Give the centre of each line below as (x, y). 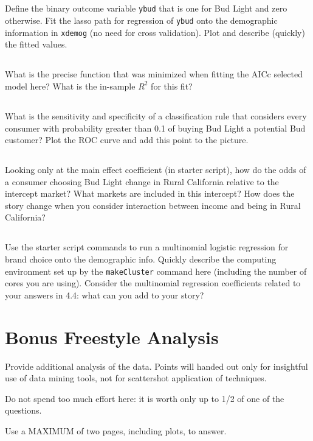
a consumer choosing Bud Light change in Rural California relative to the (142, 181)
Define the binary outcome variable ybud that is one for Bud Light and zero (146, 8)
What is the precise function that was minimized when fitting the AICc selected (154, 74)
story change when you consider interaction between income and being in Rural (153, 205)
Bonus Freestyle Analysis (112, 337)
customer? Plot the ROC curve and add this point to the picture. (127, 140)
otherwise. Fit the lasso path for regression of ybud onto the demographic (141, 20)
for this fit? (172, 86)
